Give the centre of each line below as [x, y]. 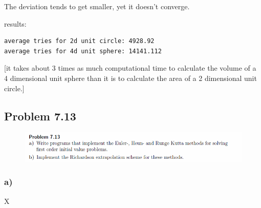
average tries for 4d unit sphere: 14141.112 [83, 51]
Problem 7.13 [40, 116]
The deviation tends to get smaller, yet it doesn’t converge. [97, 6]
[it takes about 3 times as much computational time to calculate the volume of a [130, 68]
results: [15, 23]
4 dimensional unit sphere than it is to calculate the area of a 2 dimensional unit [130, 78]
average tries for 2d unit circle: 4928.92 [79, 41]
